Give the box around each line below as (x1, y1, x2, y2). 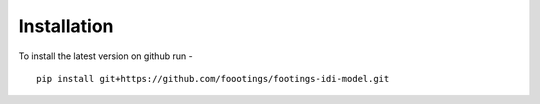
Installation (18, 15, 114, 37)
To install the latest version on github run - (18, 50, 194, 62)
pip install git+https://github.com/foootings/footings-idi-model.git (36, 73, 390, 84)
